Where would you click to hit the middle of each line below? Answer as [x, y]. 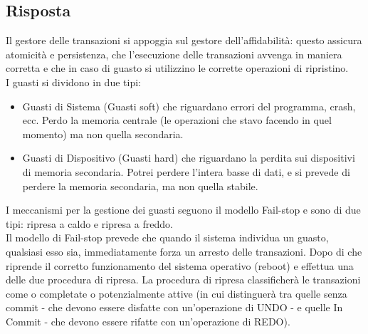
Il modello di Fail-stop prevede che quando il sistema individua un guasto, [167, 238]
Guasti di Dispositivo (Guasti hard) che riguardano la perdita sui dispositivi [189, 158]
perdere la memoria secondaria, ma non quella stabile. [140, 186]
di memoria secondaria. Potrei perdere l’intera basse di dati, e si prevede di [186, 171]
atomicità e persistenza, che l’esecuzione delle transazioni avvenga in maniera [174, 54]
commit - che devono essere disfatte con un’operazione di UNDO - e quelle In [174, 307]
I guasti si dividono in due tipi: [73, 82]
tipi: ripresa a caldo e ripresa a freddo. [89, 223]
